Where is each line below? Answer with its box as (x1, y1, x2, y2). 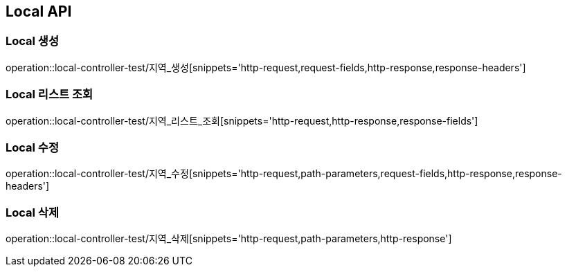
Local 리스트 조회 (6, 87, 93, 102)
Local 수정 (6, 140, 59, 154)
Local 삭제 (6, 205, 59, 219)
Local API (6, 3, 72, 20)
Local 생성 (6, 34, 59, 48)
